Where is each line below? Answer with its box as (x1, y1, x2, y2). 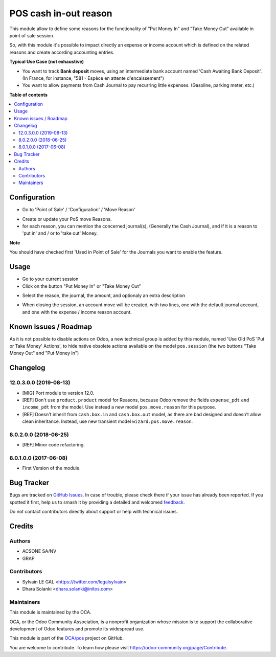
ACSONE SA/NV (22, 548, 57, 554)
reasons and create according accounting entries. (9, 49, 114, 55)
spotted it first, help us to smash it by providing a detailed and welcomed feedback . (9, 499, 185, 505)
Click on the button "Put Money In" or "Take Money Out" (22, 283, 141, 289)
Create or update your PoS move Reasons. (22, 216, 112, 222)
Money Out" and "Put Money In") (9, 350, 79, 356)
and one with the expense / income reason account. (22, 309, 132, 315)
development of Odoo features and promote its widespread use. (9, 626, 145, 632)
